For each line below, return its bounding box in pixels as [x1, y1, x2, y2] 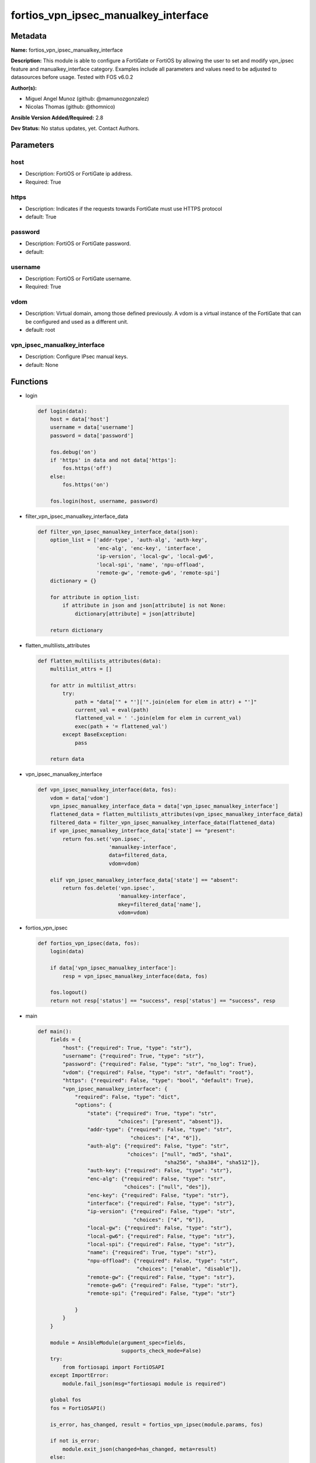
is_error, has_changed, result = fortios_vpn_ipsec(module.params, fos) [50, 1421, 263, 1428]
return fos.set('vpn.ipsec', [62, 836, 146, 842]
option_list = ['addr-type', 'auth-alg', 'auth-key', [50, 537, 208, 544]
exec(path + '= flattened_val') [74, 723, 168, 730]
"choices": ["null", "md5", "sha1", [127, 1151, 232, 1158]
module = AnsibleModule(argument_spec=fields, [50, 1339, 187, 1346]
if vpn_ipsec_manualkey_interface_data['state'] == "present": [50, 827, 236, 834]
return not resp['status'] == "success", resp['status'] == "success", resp [50, 997, 276, 1004]
